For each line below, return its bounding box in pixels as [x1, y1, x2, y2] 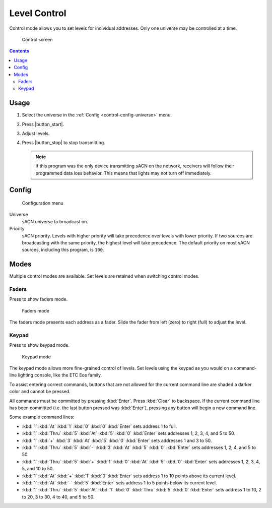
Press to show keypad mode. [9, 342, 70, 348]
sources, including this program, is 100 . [22, 247, 104, 253]
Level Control [9, 8, 66, 19]
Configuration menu [22, 200, 64, 206]
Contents [9, 48, 30, 54]
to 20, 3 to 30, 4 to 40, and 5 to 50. [22, 494, 95, 500]
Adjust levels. [22, 130, 50, 136]
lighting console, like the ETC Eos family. [18, 372, 102, 378]
